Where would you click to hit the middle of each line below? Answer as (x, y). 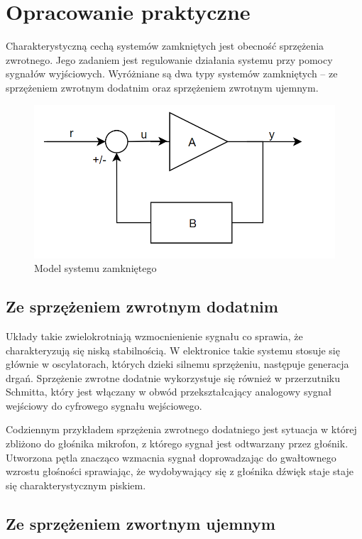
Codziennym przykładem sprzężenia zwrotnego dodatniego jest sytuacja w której (181, 429)
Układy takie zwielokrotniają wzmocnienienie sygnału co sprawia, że (154, 336)
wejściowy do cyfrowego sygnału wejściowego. (104, 405)
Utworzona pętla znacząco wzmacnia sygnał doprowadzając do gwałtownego (171, 457)
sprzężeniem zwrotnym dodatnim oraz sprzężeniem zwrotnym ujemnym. (162, 87)
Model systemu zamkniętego (95, 268)
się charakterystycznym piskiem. (76, 485)
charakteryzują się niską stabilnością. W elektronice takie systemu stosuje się (173, 350)
